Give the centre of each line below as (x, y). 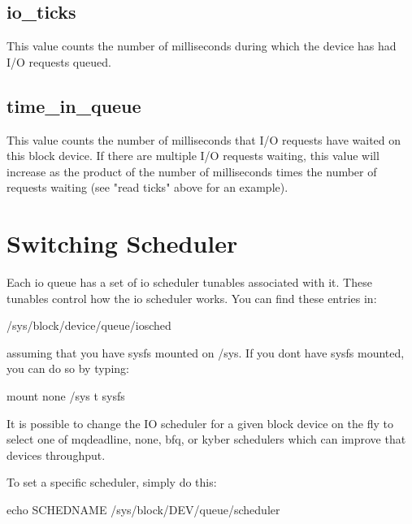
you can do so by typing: (68, 368)
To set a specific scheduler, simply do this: (112, 482)
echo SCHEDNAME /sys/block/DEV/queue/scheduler (143, 510)
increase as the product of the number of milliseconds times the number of (192, 171)
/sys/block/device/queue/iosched (89, 325)
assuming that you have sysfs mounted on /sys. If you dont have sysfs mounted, (206, 352)
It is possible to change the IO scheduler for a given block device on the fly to (200, 423)
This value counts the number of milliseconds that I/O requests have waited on (204, 139)
